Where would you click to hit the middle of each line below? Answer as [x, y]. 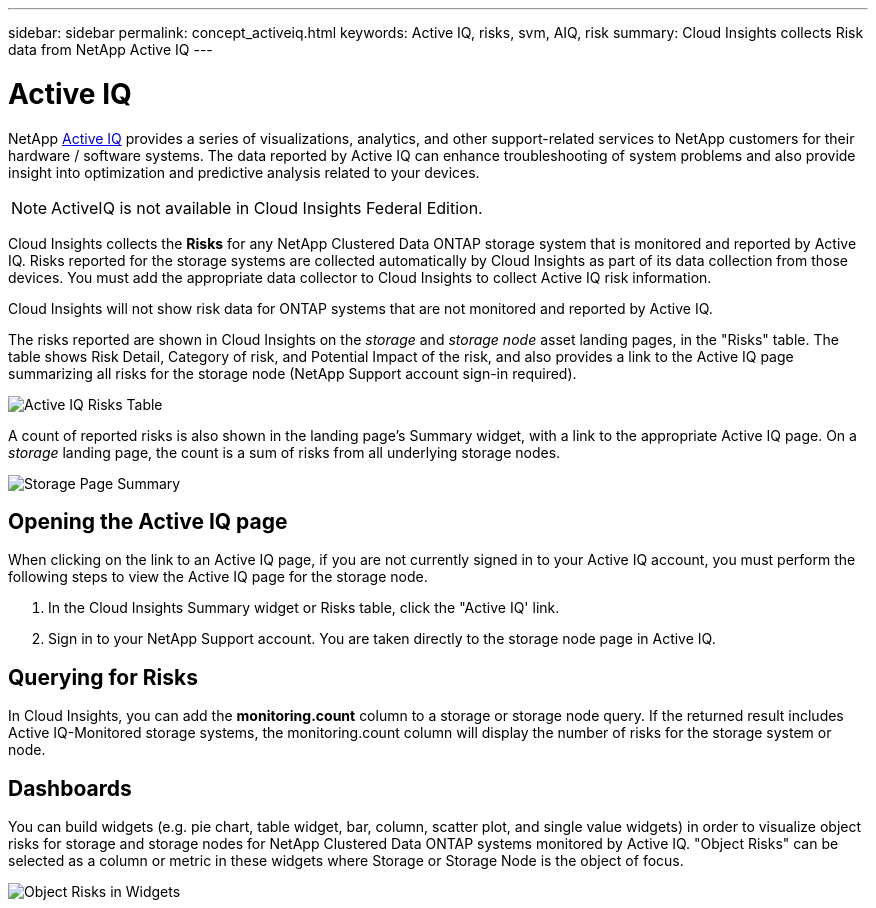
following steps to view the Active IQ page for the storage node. [218, 577]
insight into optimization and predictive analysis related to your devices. [244, 172]
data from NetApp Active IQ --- [110, 49]
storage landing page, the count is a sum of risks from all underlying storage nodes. [284, 452]
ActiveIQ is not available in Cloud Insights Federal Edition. [267, 207]
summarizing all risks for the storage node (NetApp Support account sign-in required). [292, 373]
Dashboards [70, 788]
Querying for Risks [103, 677]
